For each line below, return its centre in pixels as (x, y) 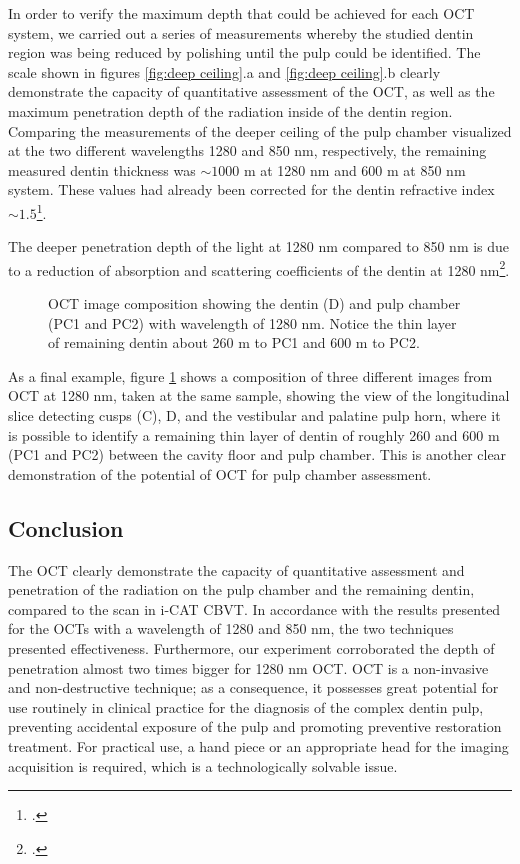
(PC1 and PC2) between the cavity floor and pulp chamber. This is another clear (257, 454)
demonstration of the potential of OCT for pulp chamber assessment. (220, 473)
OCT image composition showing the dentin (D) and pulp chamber (254, 303)
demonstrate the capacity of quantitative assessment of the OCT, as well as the (251, 91)
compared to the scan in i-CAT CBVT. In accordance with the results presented (254, 608)
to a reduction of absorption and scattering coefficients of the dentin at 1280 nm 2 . (259, 268)
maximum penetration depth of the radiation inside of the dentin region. (230, 110)
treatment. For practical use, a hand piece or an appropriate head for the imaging (258, 745)
